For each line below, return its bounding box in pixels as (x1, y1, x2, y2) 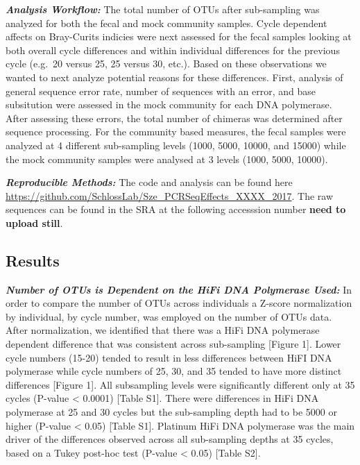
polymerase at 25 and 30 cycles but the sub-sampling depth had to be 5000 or (6, 405, 337, 419)
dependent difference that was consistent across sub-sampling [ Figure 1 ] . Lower (6, 337, 341, 351)
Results (6, 249, 60, 271)
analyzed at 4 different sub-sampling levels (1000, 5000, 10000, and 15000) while (6, 137, 346, 152)
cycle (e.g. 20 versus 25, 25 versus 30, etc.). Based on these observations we (6, 56, 327, 71)
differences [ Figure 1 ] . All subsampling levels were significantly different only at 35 (6, 377, 355, 391)
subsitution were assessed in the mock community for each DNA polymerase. (6, 97, 332, 112)
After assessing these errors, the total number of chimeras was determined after (6, 110, 343, 125)
